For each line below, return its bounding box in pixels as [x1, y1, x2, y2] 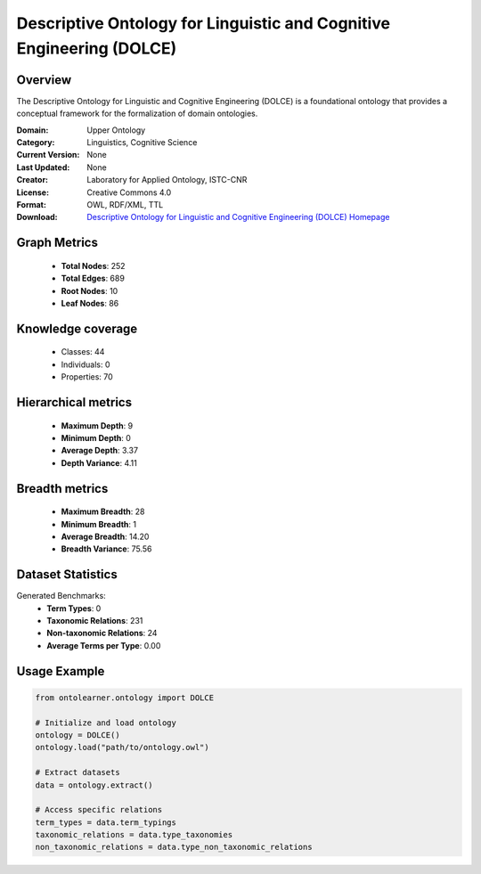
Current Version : [16, 150, 80, 160]
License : [16, 187, 49, 198]
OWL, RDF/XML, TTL [86, 199, 164, 209]
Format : [16, 199, 46, 209]
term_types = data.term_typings [35, 817, 177, 828]
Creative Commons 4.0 [86, 187, 172, 198]
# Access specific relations [35, 805, 163, 815]
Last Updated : [16, 161, 70, 173]
